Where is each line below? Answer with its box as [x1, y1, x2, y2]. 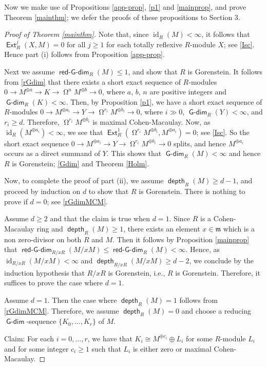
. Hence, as [185, 244, 220, 255]
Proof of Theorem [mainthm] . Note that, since [4, 29, 149, 40]
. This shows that [106, 148, 162, 159]
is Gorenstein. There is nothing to [139, 186, 245, 197]
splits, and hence [173, 138, 226, 148]
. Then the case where [47, 294, 117, 305]
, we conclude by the [189, 255, 254, 265]
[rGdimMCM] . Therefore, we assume [4, 305, 119, 316]
